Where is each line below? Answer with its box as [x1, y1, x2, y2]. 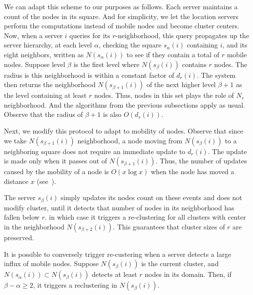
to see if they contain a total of [126, 49, 220, 59]
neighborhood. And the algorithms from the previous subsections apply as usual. [4, 99, 245, 110]
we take [4, 135, 27, 145]
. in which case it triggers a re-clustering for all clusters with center [44, 212, 246, 222]
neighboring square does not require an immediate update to [4, 146, 186, 156]
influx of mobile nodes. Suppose [4, 258, 99, 269]
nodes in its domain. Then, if [145, 269, 232, 279]
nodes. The [214, 59, 247, 69]
